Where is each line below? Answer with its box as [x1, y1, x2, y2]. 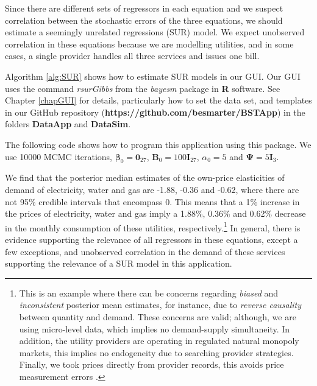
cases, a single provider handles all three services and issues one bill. [5, 49, 260, 62]
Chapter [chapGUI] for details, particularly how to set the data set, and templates [5, 94, 312, 107]
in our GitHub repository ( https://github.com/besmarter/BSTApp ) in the [5, 105, 305, 118]
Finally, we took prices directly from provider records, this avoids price [19, 358, 284, 371]
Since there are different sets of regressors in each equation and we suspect [5, 2, 283, 14]
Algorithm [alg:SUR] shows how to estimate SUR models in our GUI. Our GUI [5, 69, 301, 82]
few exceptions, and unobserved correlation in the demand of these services [5, 245, 285, 258]
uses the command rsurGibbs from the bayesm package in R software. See [5, 82, 280, 94]
